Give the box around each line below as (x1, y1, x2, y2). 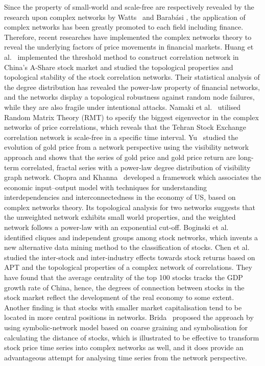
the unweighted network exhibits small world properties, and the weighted (4, 212, 236, 222)
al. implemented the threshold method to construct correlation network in (4, 51, 239, 62)
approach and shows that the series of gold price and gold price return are (4, 151, 236, 162)
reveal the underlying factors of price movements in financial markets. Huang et (4, 41, 254, 52)
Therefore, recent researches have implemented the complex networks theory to (4, 31, 252, 42)
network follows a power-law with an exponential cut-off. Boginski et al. (4, 222, 229, 233)
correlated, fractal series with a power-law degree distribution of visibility (21, 162, 251, 172)
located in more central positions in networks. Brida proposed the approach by (4, 312, 254, 323)
